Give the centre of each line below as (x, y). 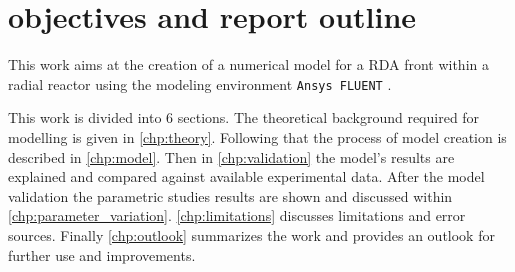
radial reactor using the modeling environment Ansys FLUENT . (200, 83)
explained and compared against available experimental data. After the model (246, 176)
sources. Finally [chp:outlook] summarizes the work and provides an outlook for (251, 234)
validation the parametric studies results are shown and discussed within (230, 195)
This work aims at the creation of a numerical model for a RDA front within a (248, 64)
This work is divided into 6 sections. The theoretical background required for (244, 117)
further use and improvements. (102, 254)
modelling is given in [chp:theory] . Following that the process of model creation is (257, 136)
